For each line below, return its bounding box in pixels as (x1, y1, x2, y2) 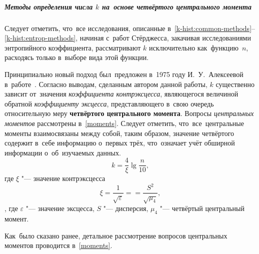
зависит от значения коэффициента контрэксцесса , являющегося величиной (4, 88, 238, 99)
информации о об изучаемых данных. (4, 147, 121, 157)
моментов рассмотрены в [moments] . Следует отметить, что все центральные (4, 117, 244, 128)
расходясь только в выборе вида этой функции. (4, 52, 149, 62)
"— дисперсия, (103, 203, 148, 213)
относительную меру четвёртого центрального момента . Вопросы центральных (4, 108, 254, 118)
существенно (215, 78, 254, 89)
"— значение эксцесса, (25, 203, 94, 213)
